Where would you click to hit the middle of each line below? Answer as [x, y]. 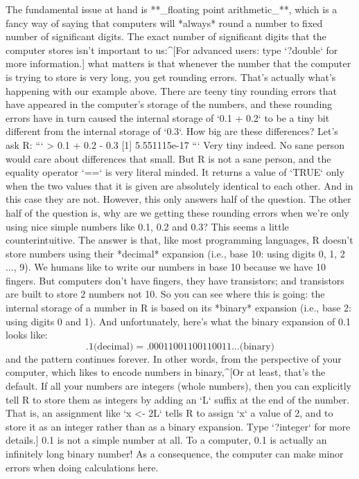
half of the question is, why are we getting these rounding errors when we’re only [177, 212]
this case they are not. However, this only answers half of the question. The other [178, 199]
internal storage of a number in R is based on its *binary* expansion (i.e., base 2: [178, 308]
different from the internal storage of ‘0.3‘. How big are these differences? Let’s [172, 131]
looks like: [27, 335]
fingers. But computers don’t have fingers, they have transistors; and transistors [175, 280]
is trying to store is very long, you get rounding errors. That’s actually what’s [171, 76]
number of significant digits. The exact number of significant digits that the [166, 36]
